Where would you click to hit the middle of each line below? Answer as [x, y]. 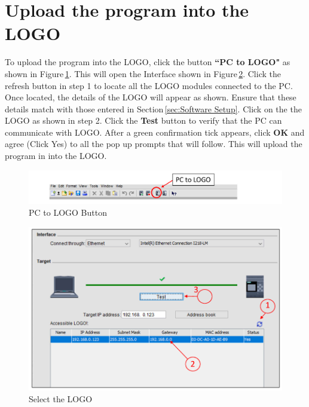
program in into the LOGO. [56, 156]
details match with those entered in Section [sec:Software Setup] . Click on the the [153, 108]
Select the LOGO [61, 398]
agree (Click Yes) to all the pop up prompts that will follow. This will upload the [154, 144]
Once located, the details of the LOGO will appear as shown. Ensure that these [151, 97]
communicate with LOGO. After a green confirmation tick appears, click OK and [155, 132]
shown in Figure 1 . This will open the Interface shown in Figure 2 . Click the [143, 73]
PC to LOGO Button [68, 212]
